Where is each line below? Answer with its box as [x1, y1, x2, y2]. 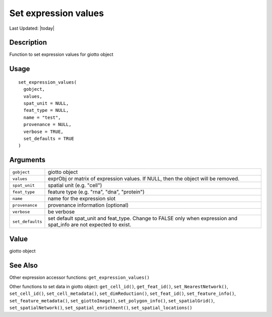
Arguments [9, 156, 46, 164]
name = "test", [23, 114, 61, 120]
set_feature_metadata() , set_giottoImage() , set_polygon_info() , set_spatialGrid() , [9, 297, 215, 303]
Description [9, 38, 47, 47]
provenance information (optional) [48, 202, 129, 209]
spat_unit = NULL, [23, 101, 69, 106]
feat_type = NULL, [23, 107, 69, 113]
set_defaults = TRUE [23, 136, 75, 141]
